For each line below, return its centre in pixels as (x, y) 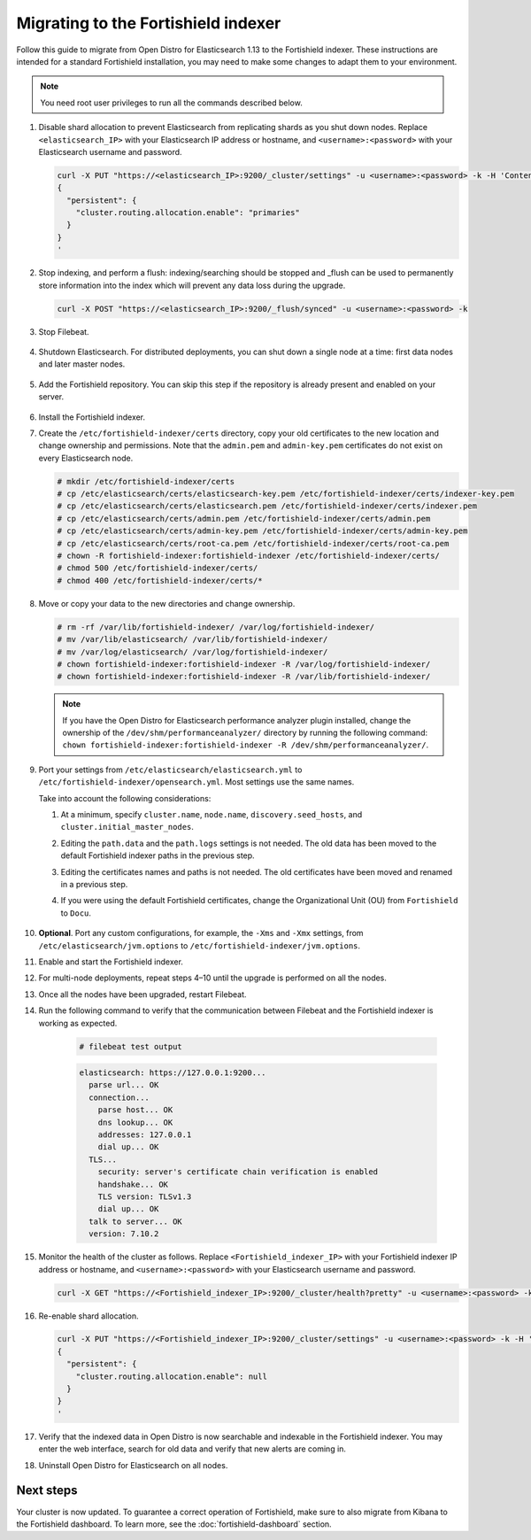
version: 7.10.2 (124, 1234)
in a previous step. (94, 884)
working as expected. (78, 1023)
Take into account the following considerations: (125, 798)
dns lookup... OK (135, 1122)
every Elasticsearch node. (86, 458)
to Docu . (76, 913)
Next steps (47, 1491)
